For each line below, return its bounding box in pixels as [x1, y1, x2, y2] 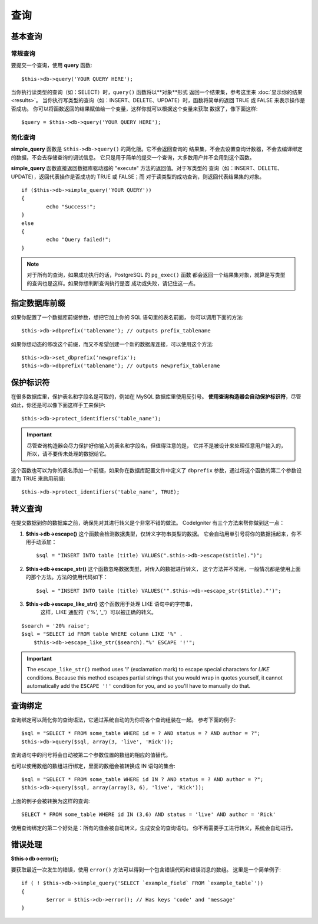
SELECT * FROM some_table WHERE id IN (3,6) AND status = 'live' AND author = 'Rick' [21, 811, 276, 818]
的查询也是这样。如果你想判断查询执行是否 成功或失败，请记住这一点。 [26, 279, 198, 286]
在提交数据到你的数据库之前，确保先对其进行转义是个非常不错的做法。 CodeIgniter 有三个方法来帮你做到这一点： [11, 520, 285, 527]
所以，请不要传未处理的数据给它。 [26, 450, 110, 458]
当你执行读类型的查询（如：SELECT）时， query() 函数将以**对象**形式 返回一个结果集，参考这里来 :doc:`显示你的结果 [11, 89, 303, 96]
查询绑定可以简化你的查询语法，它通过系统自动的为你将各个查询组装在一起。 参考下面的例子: [11, 716, 236, 723]
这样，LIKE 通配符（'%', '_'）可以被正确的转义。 [40, 609, 157, 616]
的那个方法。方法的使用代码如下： [25, 573, 108, 581]
